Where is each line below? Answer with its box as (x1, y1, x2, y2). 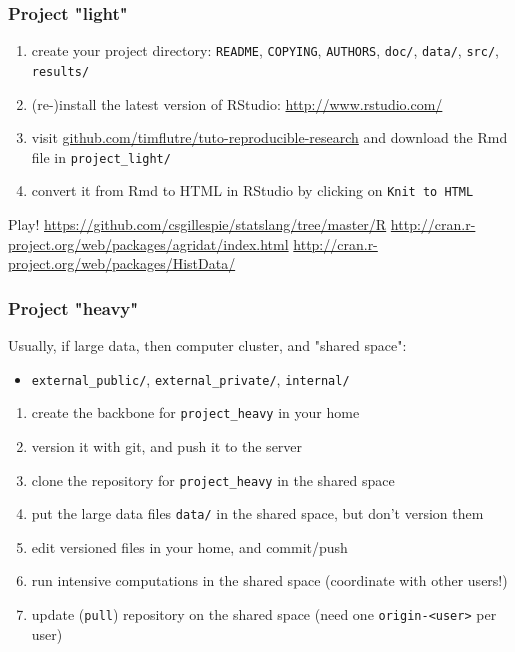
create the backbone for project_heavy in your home (31, 402, 360, 423)
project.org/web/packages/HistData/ (8, 253, 236, 274)
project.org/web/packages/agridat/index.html (8, 233, 289, 254)
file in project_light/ (31, 146, 171, 167)
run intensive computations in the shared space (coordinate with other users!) (31, 570, 508, 591)
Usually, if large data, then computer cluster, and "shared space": (8, 335, 407, 356)
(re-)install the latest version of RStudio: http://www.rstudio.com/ (31, 93, 443, 114)
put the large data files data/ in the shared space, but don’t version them (31, 503, 484, 524)
